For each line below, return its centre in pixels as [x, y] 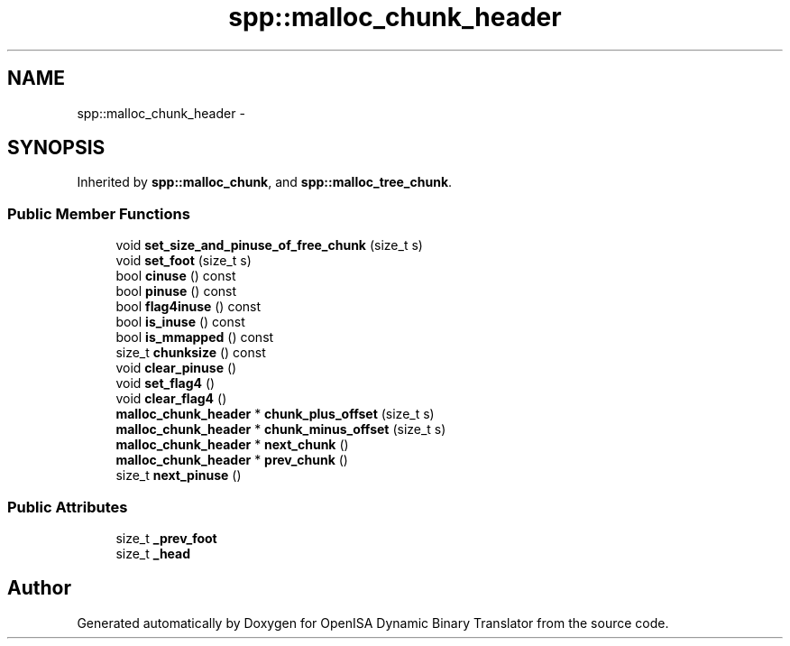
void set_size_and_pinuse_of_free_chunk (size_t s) [269, 245]
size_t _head [153, 553]
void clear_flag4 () [171, 399]
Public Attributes [68, 507]
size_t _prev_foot [166, 538]
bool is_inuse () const [180, 322]
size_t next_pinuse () [179, 475]
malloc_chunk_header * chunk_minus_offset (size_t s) [281, 429]
